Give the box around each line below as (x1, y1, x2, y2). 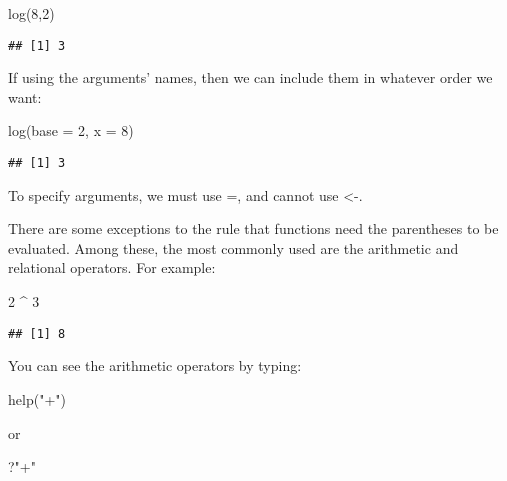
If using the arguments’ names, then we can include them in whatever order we (8, 67, 493, 88)
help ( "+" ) (8, 388, 66, 409)
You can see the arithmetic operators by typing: (8, 355, 302, 376)
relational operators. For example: (8, 257, 216, 278)
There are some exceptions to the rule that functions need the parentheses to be (8, 218, 499, 239)
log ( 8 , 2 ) (8, 3, 55, 23)
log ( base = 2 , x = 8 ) (8, 120, 134, 141)
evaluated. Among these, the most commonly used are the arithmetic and (8, 237, 459, 258)
